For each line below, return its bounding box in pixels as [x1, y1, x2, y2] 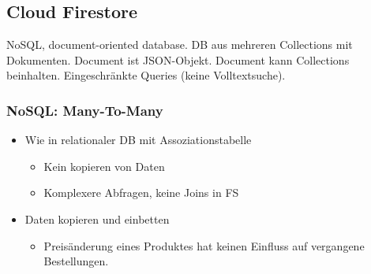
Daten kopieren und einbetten [24, 210, 170, 227]
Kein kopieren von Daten [43, 157, 165, 174]
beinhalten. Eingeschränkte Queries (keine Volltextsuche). [6, 67, 286, 83]
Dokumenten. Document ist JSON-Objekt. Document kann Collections [6, 51, 350, 68]
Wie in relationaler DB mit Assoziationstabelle [24, 131, 252, 148]
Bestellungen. [43, 253, 109, 269]
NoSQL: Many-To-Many [6, 100, 163, 120]
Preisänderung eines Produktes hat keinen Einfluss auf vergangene [43, 237, 365, 254]
